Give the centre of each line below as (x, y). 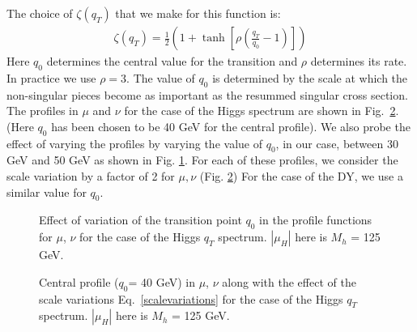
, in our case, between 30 (337, 143)
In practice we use (51, 77)
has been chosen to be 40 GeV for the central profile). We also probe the (231, 126)
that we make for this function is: (198, 13)
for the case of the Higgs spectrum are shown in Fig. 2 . (262, 111)
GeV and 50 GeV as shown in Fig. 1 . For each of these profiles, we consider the (202, 160)
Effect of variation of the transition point (140, 220)
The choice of (40, 13)
